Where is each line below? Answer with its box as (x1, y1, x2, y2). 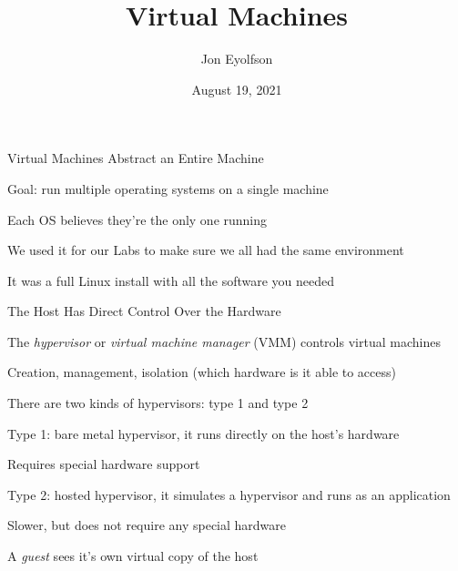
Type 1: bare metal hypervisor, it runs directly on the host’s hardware (7, 423, 400, 443)
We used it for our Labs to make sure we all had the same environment (7, 240, 404, 260)
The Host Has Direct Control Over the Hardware (7, 301, 281, 321)
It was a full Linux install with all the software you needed (7, 270, 335, 290)
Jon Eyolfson (200, 49, 273, 68)
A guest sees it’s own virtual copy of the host (7, 546, 259, 566)
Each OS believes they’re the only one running (7, 209, 268, 229)
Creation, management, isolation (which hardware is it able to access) (7, 362, 396, 382)
